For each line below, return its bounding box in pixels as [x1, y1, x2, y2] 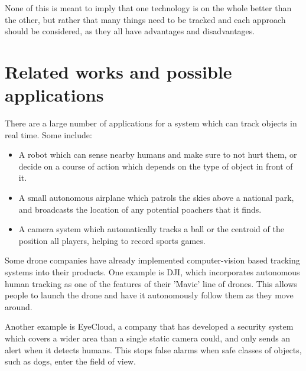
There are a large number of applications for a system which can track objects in [5, 117, 297, 129]
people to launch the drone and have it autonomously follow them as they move [5, 289, 294, 301]
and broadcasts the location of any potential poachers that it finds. [18, 203, 262, 215]
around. [5, 300, 32, 313]
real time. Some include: [5, 128, 92, 141]
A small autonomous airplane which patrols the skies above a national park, [18, 191, 294, 204]
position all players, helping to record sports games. [18, 234, 206, 246]
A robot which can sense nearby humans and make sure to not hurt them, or [18, 148, 297, 161]
